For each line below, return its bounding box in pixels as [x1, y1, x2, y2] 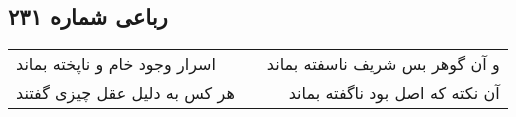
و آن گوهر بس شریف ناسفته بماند [266, 52, 500, 76]
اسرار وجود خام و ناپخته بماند [16, 52, 216, 76]
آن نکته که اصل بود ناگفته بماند [288, 81, 500, 105]
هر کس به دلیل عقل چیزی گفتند [16, 81, 235, 105]
